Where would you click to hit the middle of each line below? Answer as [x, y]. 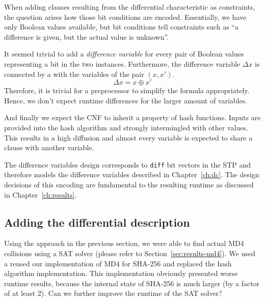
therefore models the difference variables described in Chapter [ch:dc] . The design [132, 174]
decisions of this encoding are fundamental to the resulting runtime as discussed [129, 184]
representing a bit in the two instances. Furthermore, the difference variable [122, 63]
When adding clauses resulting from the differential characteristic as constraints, [130, 7]
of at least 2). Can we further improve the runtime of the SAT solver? [113, 293]
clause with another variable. [49, 147]
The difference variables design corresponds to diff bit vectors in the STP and [128, 164]
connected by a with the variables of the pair [74, 74]
